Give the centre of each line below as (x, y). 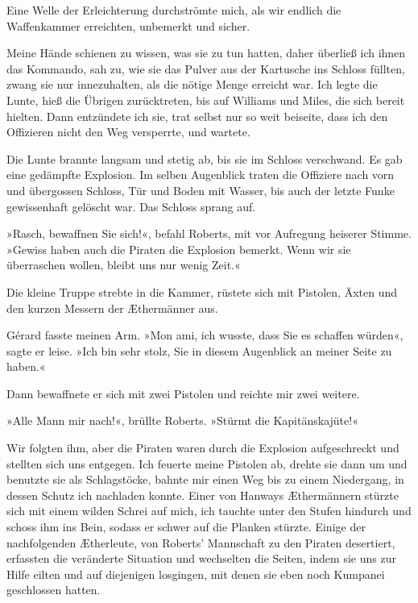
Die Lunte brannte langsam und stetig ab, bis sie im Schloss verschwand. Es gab (205, 158)
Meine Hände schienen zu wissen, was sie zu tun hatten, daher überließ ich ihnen (206, 53)
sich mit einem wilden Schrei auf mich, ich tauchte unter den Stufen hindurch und (209, 511)
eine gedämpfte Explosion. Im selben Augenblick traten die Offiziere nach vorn (201, 175)
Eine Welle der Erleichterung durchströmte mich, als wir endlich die (174, 10)
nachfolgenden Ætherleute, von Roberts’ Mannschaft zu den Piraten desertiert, (201, 542)
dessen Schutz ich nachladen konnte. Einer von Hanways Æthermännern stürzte (203, 495)
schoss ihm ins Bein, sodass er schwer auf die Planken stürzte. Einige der (186, 527)
